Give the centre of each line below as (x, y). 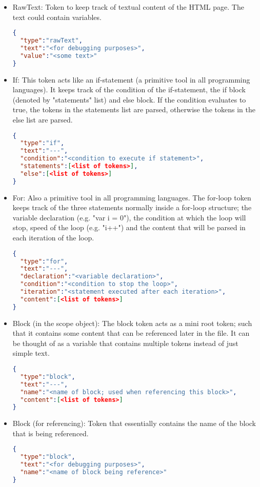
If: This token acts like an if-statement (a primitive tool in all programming (131, 79)
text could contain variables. (57, 17)
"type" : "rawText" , (51, 41)
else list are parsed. (43, 119)
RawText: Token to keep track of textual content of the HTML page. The (128, 7)
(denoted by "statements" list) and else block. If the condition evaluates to (129, 99)
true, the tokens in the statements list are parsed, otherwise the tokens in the (134, 109)
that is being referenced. (51, 433)
